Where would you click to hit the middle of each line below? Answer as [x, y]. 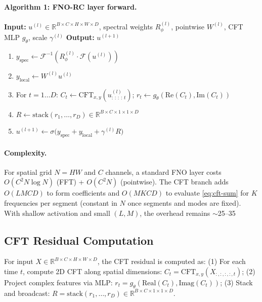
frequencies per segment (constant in [61, 203]
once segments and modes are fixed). [184, 203]
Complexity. [26, 152]
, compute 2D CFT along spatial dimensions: [92, 271]
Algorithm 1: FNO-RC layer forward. [71, 6]
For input [19, 261]
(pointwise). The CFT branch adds [174, 182]
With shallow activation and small [57, 213]
